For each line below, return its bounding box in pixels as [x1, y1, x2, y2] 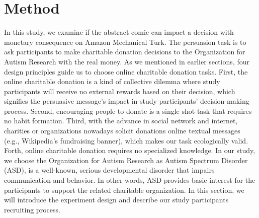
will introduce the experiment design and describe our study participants [4, 194, 229, 205]
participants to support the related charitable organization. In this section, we [4, 184, 244, 195]
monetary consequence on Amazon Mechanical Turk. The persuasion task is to [4, 36, 246, 47]
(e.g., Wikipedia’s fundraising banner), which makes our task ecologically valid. [4, 135, 248, 146]
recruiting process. [4, 204, 60, 214]
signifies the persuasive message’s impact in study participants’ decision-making [4, 96, 249, 106]
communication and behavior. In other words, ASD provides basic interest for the [4, 175, 255, 185]
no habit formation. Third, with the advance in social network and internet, [4, 115, 238, 126]
